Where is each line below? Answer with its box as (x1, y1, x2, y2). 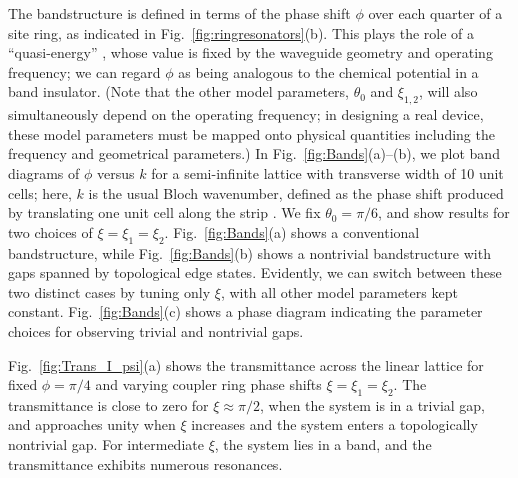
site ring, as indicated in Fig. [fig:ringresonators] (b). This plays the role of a (8, 22, 475, 43)
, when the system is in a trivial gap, (259, 394, 486, 415)
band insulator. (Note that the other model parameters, (8, 81, 349, 102)
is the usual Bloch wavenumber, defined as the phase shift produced (88, 182, 504, 203)
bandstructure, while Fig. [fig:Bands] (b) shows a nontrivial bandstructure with (8, 242, 491, 263)
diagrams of (8, 162, 80, 183)
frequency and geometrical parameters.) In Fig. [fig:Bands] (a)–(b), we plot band (8, 143, 500, 164)
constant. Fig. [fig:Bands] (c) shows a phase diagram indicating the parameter (8, 301, 483, 322)
